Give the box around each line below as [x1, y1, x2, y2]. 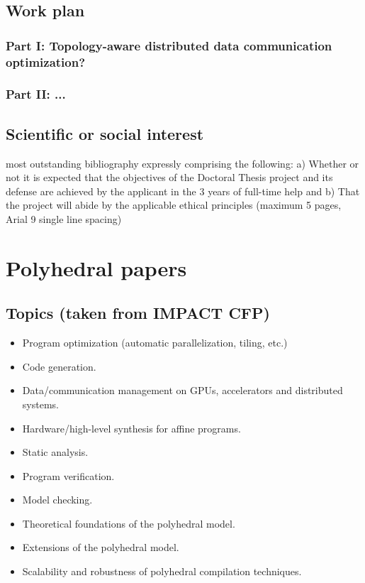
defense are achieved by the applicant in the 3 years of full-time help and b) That [6, 183, 360, 198]
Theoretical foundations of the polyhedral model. [22, 516, 235, 530]
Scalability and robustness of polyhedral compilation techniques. [22, 564, 302, 579]
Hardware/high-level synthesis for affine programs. [22, 420, 241, 435]
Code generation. [22, 359, 96, 374]
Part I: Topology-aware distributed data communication [6, 36, 332, 54]
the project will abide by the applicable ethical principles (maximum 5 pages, [6, 197, 342, 212]
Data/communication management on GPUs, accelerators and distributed [22, 383, 343, 398]
